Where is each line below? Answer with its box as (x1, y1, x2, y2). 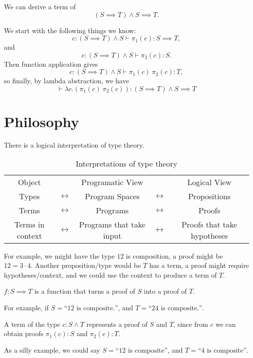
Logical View (187, 176, 232, 188)
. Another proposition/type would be (31, 260, 141, 270)
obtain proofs (4, 328, 44, 339)
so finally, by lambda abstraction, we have (4, 75, 129, 86)
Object (18, 176, 41, 188)
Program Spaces (85, 190, 140, 202)
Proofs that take (181, 218, 237, 230)
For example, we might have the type (4, 250, 115, 261)
